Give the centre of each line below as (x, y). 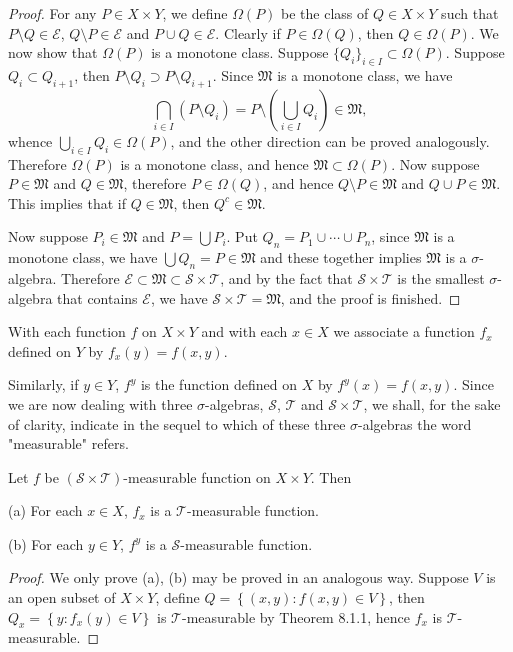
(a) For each (45, 510)
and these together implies (341, 257)
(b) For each (46, 543)
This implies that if (67, 202)
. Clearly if (248, 32)
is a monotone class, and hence (214, 163)
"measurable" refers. (68, 443)
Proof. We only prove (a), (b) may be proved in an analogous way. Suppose (238, 577)
